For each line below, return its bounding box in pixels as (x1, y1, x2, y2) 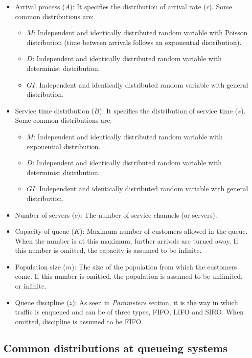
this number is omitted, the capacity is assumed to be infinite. (15, 245, 202, 255)
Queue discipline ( (15, 297, 69, 307)
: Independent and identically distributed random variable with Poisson (33, 27, 248, 38)
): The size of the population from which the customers (71, 261, 237, 271)
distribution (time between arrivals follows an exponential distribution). (26, 37, 242, 47)
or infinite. (15, 281, 46, 291)
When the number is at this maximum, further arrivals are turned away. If (15, 235, 238, 246)
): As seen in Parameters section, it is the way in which (72, 297, 238, 307)
